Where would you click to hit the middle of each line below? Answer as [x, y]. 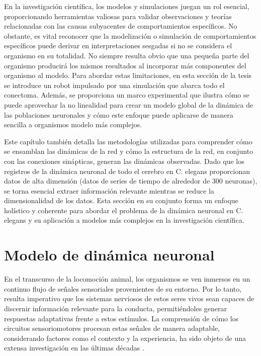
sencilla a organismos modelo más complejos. [73, 124]
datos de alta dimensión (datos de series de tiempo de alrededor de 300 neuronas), [131, 181]
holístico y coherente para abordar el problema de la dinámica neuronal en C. [124, 210]
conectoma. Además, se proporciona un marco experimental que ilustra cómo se [127, 95]
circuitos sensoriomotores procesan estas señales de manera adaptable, [112, 328]
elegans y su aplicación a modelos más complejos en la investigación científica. [124, 220]
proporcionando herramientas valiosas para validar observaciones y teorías [118, 16]
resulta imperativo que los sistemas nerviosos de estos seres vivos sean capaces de [129, 298]
